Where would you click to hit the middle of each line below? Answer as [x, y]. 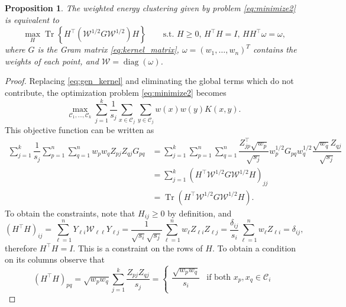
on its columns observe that [55, 259]
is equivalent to [32, 19]
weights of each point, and [52, 61]
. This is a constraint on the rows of [138, 248]
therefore [21, 248]
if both [219, 278]
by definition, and [200, 213]
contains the [275, 49]
